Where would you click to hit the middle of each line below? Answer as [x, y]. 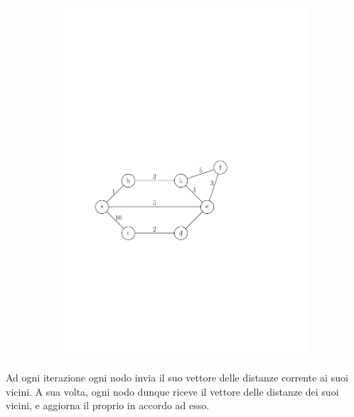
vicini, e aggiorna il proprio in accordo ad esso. [108, 405]
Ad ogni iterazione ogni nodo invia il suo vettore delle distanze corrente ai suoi [177, 378]
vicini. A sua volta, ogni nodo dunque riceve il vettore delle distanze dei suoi [172, 391]
